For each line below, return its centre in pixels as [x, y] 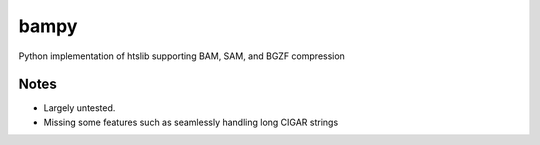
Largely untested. [79, 108]
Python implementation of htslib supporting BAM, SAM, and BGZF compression [181, 56]
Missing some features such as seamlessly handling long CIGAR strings [191, 122]
